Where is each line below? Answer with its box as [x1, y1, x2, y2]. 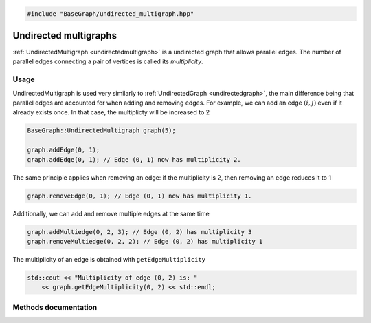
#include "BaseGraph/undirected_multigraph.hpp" [27, 10, 194, 17]
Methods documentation [12, 302, 98, 312]
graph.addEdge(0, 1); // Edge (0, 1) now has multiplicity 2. [27, 156, 241, 163]
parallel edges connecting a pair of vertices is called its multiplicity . [12, 57, 203, 65]
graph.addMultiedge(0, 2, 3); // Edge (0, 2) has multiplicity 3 [27, 228, 252, 236]
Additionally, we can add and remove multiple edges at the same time [12, 209, 210, 218]
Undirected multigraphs [12, 30, 117, 41]
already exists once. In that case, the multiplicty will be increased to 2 [12, 108, 210, 116]
